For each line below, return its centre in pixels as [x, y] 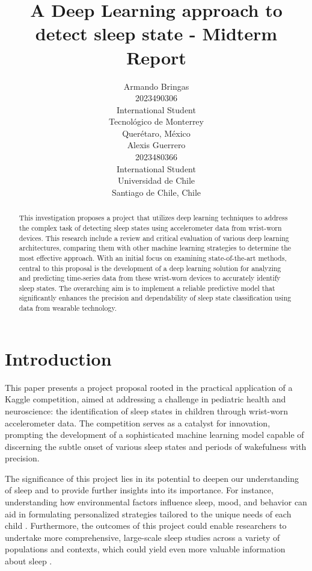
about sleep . [29, 561]
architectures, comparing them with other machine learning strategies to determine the [155, 248]
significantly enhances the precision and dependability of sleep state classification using [155, 298]
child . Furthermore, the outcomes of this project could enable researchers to [146, 526]
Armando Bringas [156, 86]
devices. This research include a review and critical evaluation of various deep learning [154, 238]
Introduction [58, 358]
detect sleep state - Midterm [156, 33]
